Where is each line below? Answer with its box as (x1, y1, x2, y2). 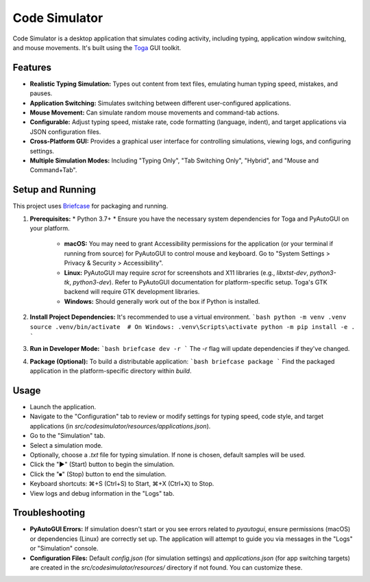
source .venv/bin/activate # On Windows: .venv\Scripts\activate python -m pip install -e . (29, 323, 356, 330)
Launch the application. (29, 403, 96, 411)
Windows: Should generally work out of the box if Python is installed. (64, 297, 260, 305)
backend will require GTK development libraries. (64, 288, 200, 296)
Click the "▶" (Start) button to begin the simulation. (29, 460, 175, 469)
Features (12, 62, 51, 73)
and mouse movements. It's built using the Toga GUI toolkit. (12, 43, 182, 51)
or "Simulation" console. (29, 544, 99, 553)
